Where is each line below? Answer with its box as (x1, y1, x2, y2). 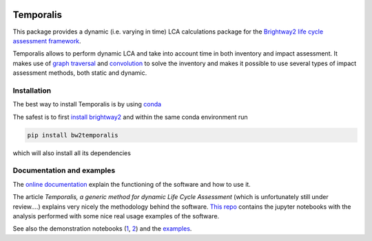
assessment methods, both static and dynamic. (12, 69, 147, 77)
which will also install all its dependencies (12, 148, 131, 157)
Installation (12, 86, 52, 95)
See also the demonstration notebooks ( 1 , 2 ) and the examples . (12, 225, 192, 233)
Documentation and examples (12, 165, 116, 175)
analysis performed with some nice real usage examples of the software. (12, 211, 220, 220)
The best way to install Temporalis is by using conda (12, 100, 162, 108)
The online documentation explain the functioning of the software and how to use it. (12, 180, 251, 188)
